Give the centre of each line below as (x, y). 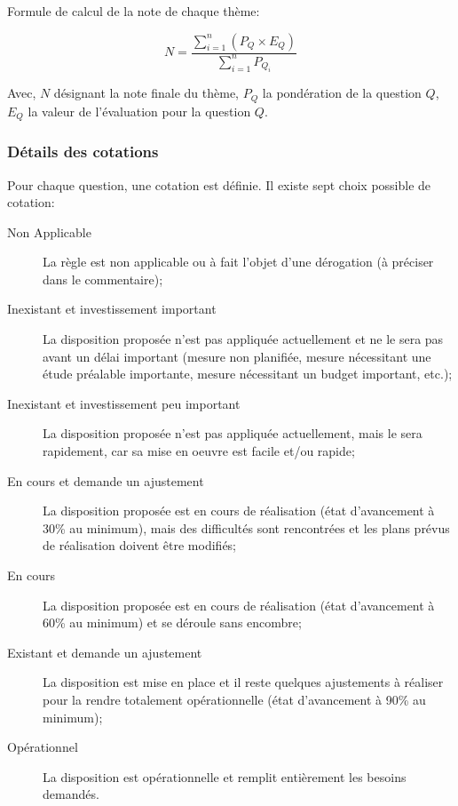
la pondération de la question (342, 93)
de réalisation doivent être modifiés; (140, 545)
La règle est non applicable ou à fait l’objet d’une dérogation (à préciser (238, 262)
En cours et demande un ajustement (106, 480)
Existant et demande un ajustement (105, 652)
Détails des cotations (83, 152)
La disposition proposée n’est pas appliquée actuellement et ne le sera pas (243, 339)
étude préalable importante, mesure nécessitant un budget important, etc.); (248, 374)
